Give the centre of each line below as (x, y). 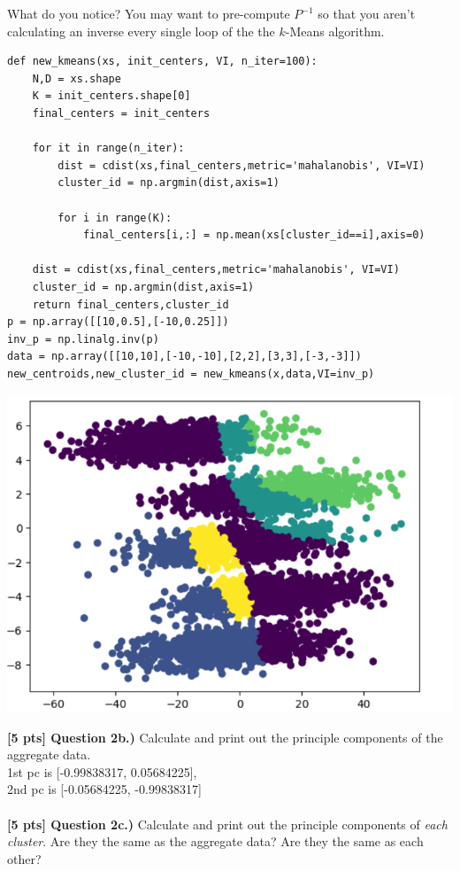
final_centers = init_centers (121, 113)
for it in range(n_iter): (108, 148)
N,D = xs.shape (77, 78)
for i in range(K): (115, 218)
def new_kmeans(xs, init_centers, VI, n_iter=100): (162, 62)
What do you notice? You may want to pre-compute (149, 13)
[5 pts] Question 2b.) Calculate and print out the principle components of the (225, 737)
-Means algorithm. (335, 31)
